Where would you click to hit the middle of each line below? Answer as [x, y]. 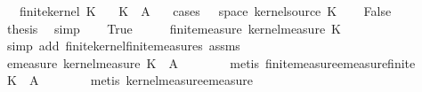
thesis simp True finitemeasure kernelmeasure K [174, 28]
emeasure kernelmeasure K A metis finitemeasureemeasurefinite [211, 62]
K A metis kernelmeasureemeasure [130, 80]
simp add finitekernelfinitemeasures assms [123, 46]
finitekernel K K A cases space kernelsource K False [205, 11]
